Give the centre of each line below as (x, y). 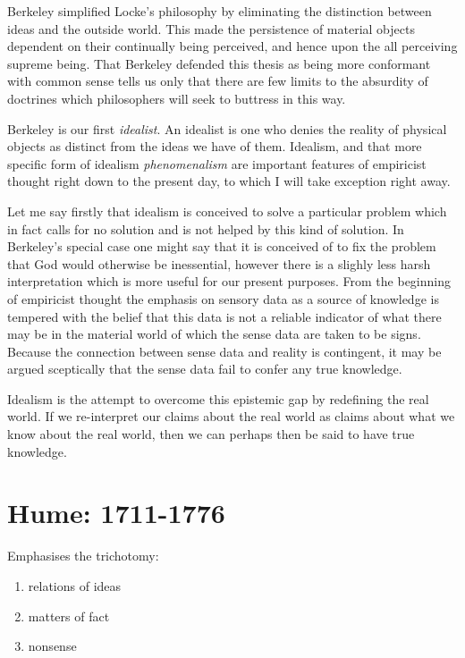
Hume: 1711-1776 (116, 513)
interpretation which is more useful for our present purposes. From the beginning (229, 281)
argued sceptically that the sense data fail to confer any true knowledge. (205, 369)
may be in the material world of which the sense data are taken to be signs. (214, 334)
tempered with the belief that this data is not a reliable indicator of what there (224, 316)
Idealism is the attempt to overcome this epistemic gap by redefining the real (218, 398)
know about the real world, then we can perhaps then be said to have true (211, 434)
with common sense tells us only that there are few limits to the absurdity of (218, 81)
